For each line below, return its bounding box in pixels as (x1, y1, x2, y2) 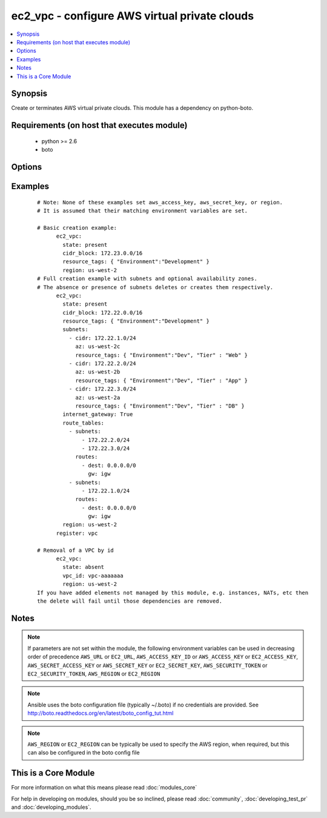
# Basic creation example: (37, 224, 117, 231)
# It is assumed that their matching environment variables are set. (37, 207, 248, 215)
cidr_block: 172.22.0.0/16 (62, 309, 143, 316)
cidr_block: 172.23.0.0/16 (62, 249, 143, 256)
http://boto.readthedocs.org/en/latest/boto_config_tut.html (27, 709, 174, 717)
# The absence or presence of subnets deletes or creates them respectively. (37, 284, 274, 290)
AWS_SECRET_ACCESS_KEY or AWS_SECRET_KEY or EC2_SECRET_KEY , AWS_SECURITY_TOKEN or (27, 662, 268, 669)
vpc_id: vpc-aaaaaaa (62, 572, 124, 579)
